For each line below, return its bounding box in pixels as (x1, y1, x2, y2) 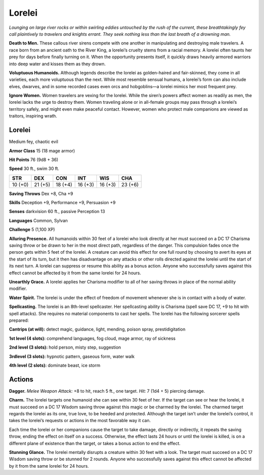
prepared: (9, 317, 29, 323)
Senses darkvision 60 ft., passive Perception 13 (9, 209, 105, 214)
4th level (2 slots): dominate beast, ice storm (9, 362, 100, 368)
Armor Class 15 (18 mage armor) (9, 147, 75, 154)
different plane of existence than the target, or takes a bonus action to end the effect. (9, 440, 181, 446)
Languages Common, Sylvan (9, 217, 68, 223)
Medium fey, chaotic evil (9, 139, 59, 144)
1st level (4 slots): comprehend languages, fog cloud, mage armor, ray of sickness (9, 335, 176, 341)
